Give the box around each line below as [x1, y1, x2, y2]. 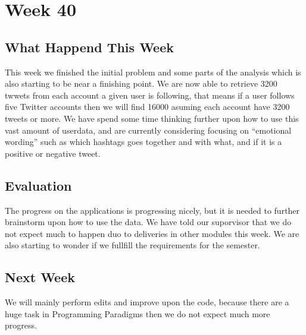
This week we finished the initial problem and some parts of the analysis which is [5, 65, 301, 78]
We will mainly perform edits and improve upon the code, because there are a [5, 296, 289, 308]
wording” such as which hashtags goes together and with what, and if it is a [5, 135, 282, 148]
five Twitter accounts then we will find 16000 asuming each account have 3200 [5, 100, 290, 113]
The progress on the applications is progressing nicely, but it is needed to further [5, 204, 300, 216]
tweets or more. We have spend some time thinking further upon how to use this [5, 112, 299, 124]
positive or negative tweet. [5, 147, 101, 159]
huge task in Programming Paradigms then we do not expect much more [5, 307, 270, 320]
